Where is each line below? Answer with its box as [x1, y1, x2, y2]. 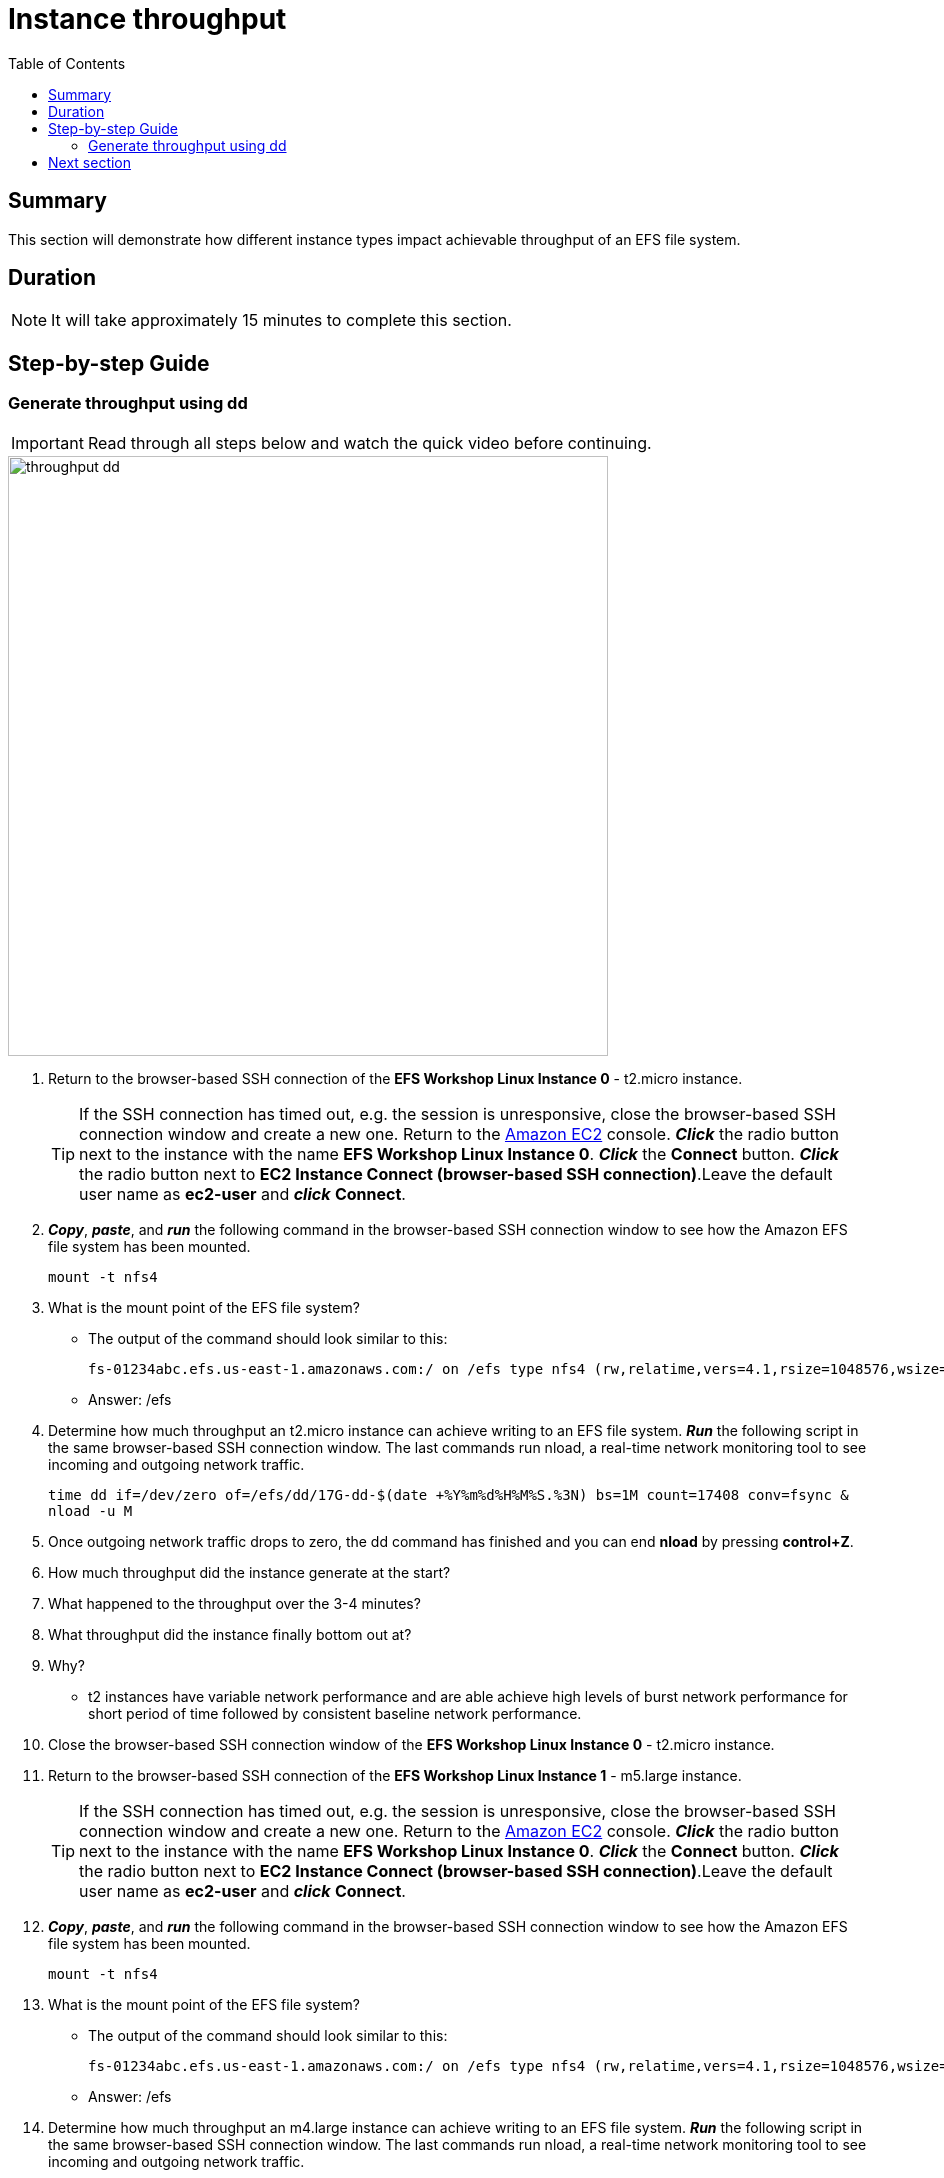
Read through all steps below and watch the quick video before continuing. [87, 432, 652, 453]
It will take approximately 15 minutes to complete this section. [51, 310, 512, 331]
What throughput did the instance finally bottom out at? [48, 1625, 412, 1643]
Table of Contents [8, 54, 126, 72]
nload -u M [48, 1502, 133, 1519]
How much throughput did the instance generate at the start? [48, 1563, 451, 1581]
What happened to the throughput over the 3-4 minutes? [48, 1594, 421, 1612]
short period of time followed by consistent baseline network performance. [88, 1704, 582, 1722]
